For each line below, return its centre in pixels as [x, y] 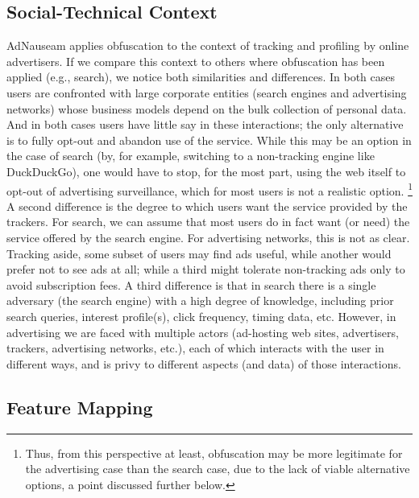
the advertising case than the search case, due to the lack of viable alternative [218, 469]
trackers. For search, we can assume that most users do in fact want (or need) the [208, 222]
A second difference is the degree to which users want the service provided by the [207, 206]
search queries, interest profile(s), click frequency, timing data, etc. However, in [201, 316]
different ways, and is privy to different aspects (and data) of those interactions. [204, 363]
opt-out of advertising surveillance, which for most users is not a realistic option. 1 [209, 189]
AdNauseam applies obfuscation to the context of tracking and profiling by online [208, 45]
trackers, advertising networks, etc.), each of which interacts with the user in [195, 348]
